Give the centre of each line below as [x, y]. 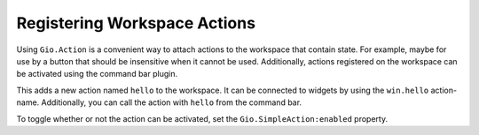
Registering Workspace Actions [136, 23]
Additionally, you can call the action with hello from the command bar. [171, 102]
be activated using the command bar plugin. [97, 74]
